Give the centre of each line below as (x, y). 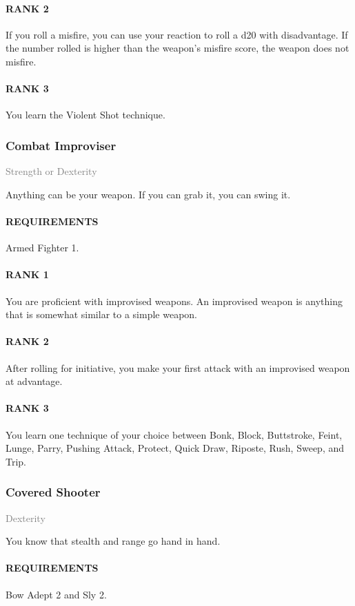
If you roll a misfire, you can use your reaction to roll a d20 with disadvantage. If (177, 34)
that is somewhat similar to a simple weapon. (101, 314)
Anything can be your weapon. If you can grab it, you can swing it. (148, 194)
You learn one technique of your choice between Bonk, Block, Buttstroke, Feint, (174, 434)
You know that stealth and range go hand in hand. (113, 541)
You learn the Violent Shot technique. (85, 115)
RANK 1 (27, 274)
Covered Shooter (53, 492)
